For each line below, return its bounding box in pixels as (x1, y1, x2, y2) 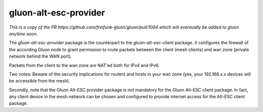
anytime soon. (9, 31, 38, 36)
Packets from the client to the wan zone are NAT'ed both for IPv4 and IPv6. (9, 62, 160, 68)
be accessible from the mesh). (9, 78, 70, 84)
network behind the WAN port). (9, 53, 72, 59)
